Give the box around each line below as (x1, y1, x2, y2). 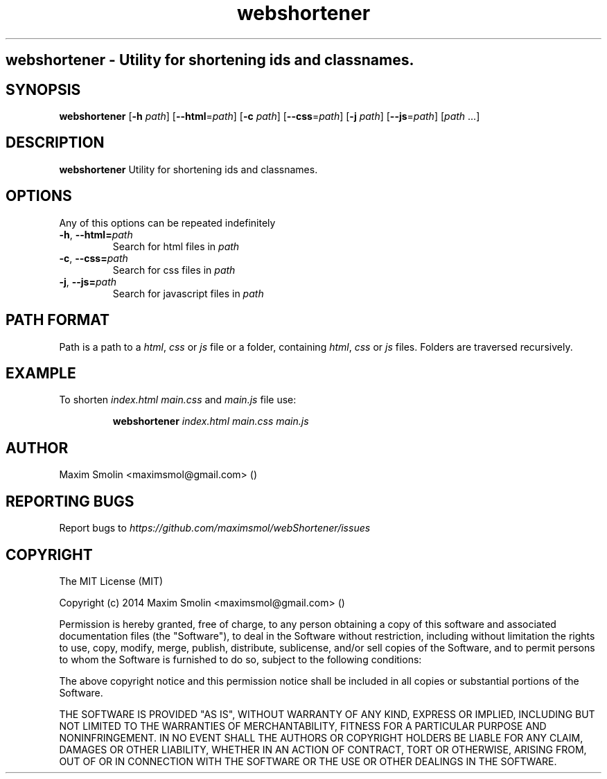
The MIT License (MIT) (59, 575, 164, 587)
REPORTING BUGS (6, 492, 134, 510)
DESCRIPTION (6, 134, 105, 152)
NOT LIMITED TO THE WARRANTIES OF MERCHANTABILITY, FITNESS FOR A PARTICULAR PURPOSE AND (59, 719, 547, 732)
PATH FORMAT (6, 311, 110, 329)
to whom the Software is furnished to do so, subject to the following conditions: (59, 653, 422, 665)
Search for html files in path (112, 240, 240, 252)
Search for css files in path (112, 263, 236, 276)
